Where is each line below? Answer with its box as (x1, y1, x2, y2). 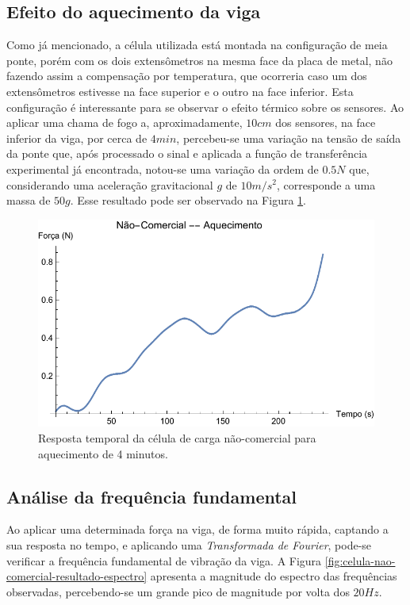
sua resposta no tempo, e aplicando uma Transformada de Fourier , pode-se (6, 537, 372, 553)
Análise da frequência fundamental (6, 484, 297, 508)
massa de (6, 192, 51, 209)
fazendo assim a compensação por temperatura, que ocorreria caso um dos (6, 67, 367, 84)
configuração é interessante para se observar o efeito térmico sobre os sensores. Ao (6, 98, 404, 115)
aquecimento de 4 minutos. (38, 445, 168, 461)
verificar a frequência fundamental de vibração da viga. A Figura (6, 552, 322, 569)
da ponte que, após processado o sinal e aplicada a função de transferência (6, 145, 368, 162)
